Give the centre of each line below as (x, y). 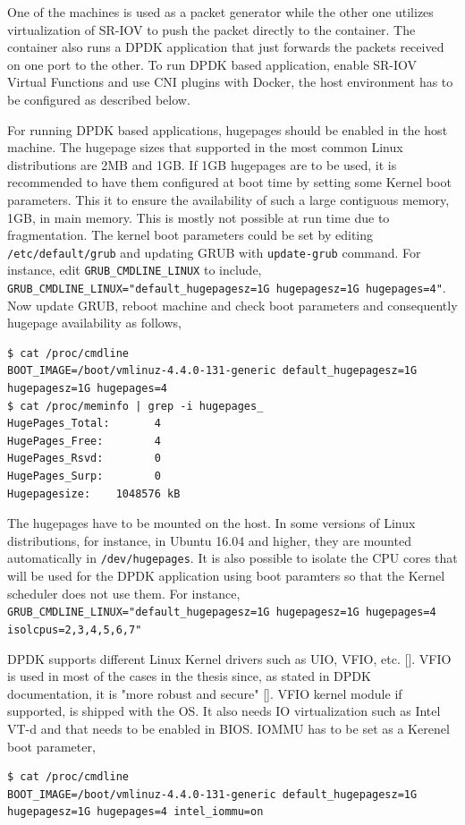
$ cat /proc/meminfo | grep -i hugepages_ (135, 406)
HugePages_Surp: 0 (84, 476)
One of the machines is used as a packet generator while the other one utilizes (220, 12)
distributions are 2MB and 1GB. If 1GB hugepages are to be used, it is (202, 164)
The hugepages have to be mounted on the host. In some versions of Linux (211, 523)
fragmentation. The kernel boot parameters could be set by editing (190, 235)
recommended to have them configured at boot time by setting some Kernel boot (229, 182)
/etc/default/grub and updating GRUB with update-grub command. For (214, 252)
